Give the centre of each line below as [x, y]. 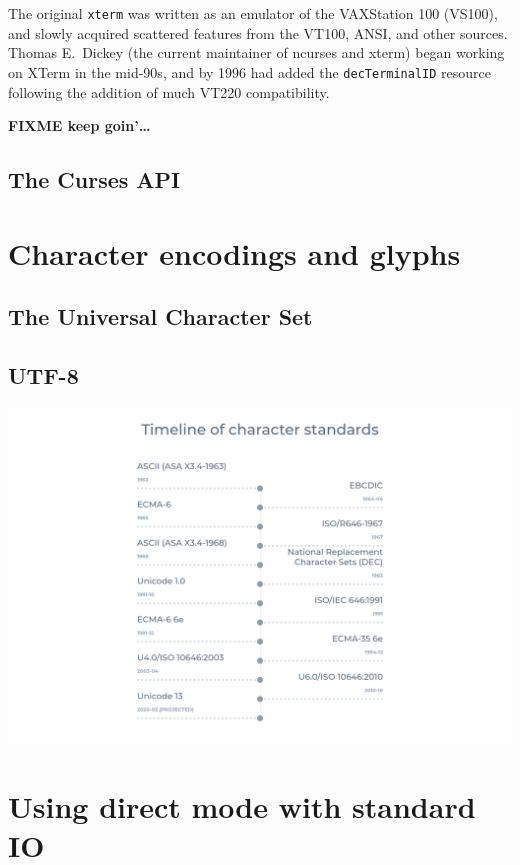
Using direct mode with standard [242, 806]
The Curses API [94, 179]
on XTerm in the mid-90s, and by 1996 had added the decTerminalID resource [250, 71]
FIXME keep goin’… [79, 125]
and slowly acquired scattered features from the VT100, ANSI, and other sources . [258, 32]
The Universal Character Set [160, 316]
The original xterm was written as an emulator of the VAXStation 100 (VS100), [253, 13]
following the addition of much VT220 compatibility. [169, 91]
